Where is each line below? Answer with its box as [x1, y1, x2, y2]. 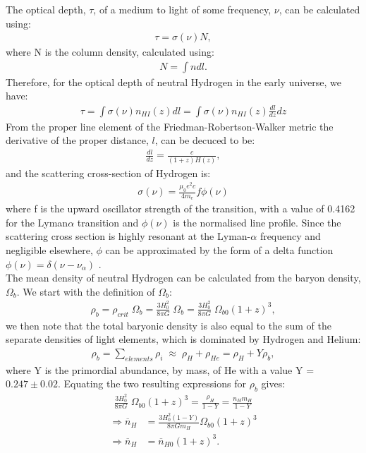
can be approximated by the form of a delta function [105, 243, 334, 258]
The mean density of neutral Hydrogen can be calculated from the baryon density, [6, 270, 361, 285]
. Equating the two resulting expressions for [57, 376, 246, 391]
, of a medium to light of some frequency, [93, 2, 272, 16]
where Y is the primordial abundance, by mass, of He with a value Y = [6, 362, 315, 377]
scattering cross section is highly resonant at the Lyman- [6, 229, 251, 243]
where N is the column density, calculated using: [6, 44, 214, 59]
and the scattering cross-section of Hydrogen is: [6, 165, 211, 180]
